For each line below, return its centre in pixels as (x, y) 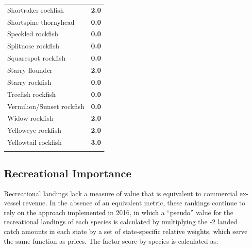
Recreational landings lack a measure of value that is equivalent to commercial (121, 193)
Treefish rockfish (32, 94)
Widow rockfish (30, 118)
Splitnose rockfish (34, 46)
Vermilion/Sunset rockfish (46, 106)
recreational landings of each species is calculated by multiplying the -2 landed (121, 222)
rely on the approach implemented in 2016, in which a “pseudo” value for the (119, 212)
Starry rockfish (29, 82)
